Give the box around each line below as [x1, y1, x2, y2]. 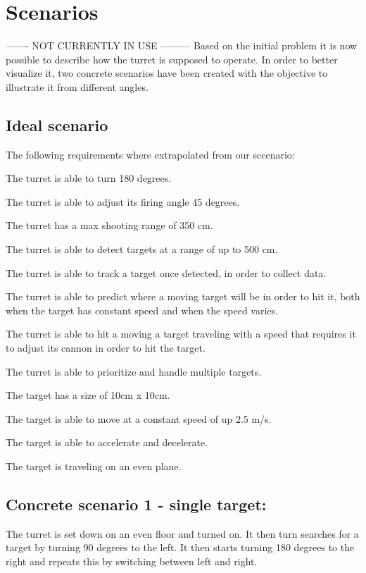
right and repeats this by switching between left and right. [6, 554, 258, 568]
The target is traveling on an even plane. [6, 459, 182, 474]
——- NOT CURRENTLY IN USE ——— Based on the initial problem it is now [6, 38, 358, 53]
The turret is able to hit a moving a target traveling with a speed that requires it [6, 326, 356, 341]
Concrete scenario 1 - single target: [6, 493, 267, 515]
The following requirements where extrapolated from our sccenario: [6, 147, 295, 161]
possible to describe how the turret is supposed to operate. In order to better [6, 51, 338, 66]
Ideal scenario [6, 113, 108, 135]
